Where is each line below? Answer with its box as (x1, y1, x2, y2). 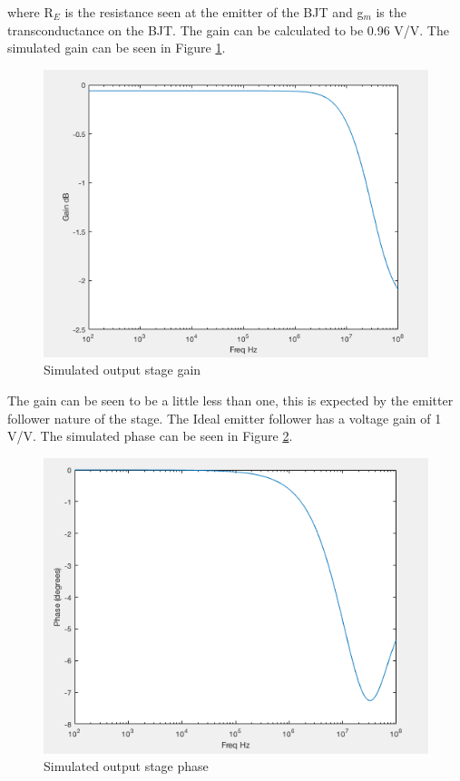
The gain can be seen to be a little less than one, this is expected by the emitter (7, 390, 454, 409)
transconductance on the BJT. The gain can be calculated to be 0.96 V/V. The (7, 20, 449, 39)
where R (7, 3, 54, 21)
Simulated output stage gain (44, 360, 201, 379)
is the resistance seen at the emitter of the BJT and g (64, 3, 364, 21)
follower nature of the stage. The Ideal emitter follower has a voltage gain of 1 (7, 408, 442, 427)
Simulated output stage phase (44, 757, 209, 776)
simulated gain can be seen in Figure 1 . (7, 38, 226, 57)
